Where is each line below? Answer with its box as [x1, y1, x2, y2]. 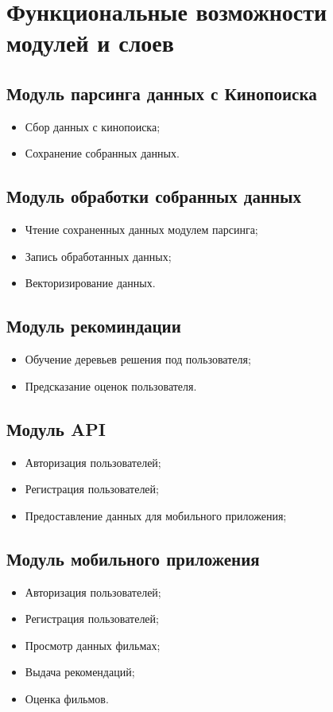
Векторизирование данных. [25, 274, 156, 291]
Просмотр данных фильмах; [25, 636, 161, 653]
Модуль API [6, 416, 106, 441]
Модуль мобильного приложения [6, 546, 260, 570]
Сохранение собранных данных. [25, 145, 180, 161]
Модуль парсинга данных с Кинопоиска [6, 80, 317, 105]
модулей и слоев [6, 26, 174, 59]
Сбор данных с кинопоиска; [25, 118, 161, 134]
